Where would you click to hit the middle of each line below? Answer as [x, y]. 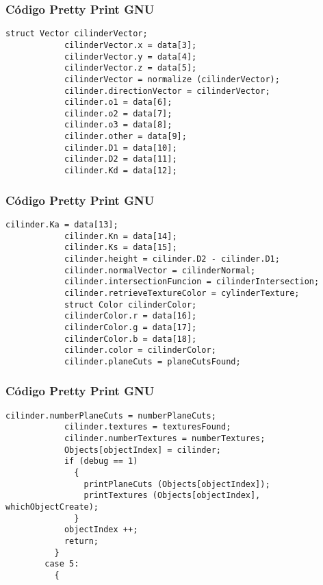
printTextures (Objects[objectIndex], [172, 496]
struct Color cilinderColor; [130, 304]
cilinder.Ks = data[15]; [120, 248]
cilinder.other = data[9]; [125, 137]
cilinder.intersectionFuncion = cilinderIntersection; [192, 282]
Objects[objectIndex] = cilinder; [142, 450]
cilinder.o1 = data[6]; [118, 102]
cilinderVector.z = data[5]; [130, 68]
